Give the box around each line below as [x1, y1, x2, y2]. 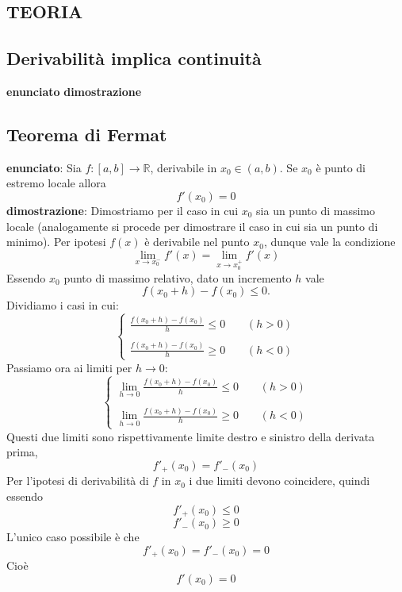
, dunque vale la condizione [263, 233, 396, 250]
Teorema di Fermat [6, 121, 167, 146]
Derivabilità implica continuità [6, 46, 262, 71]
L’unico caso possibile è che [6, 529, 140, 545]
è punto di [316, 159, 366, 175]
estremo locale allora [6, 175, 106, 191]
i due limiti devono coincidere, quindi [189, 472, 370, 489]
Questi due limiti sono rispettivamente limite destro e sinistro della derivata [6, 428, 375, 444]
